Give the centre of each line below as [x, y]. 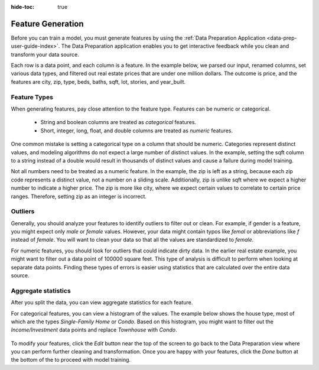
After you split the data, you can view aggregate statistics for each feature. [102, 303]
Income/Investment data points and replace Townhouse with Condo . [94, 330]
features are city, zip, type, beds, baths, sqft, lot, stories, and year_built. [98, 82]
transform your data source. [45, 54]
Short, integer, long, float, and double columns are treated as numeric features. [137, 131]
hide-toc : [23, 7]
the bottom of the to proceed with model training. [71, 360]
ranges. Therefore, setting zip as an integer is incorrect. [79, 196]
